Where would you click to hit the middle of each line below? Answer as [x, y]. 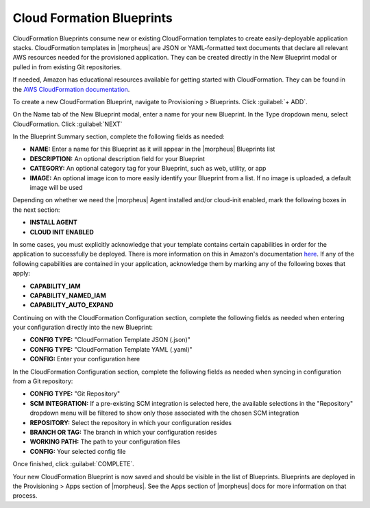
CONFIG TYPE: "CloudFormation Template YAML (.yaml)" [111, 349]
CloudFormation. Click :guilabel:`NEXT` [67, 124]
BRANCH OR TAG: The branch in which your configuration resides [123, 432]
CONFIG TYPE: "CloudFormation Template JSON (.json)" [110, 340]
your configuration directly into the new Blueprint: [83, 327]
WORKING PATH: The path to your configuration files [105, 442]
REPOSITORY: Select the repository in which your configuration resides [131, 422]
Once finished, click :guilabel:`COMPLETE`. [74, 464]
